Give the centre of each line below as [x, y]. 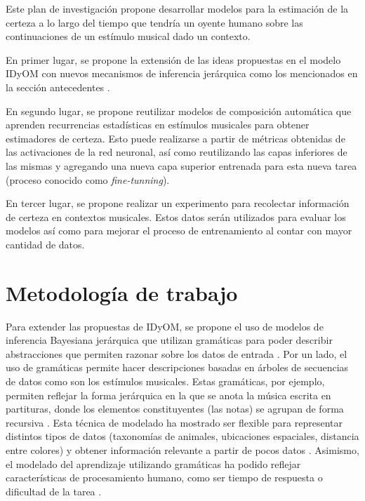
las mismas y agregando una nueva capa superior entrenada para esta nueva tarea [181, 165]
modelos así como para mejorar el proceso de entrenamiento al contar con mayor [179, 231]
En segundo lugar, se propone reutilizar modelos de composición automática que [179, 111]
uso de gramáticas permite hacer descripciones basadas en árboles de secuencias [177, 367]
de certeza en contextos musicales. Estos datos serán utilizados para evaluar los [176, 216]
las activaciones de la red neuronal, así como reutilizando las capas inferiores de [177, 152]
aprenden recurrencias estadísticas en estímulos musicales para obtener [158, 125]
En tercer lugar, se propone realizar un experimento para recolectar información [178, 203]
